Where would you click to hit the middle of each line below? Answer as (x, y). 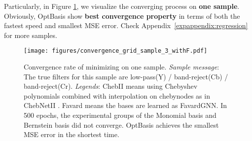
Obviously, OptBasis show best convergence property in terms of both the (122, 16)
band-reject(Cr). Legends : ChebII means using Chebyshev (111, 86)
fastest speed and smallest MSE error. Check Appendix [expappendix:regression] (126, 25)
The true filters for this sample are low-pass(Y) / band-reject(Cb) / (126, 76)
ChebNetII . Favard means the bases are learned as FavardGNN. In (125, 105)
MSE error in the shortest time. (72, 134)
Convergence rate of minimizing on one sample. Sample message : (122, 67)
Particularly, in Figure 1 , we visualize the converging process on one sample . (122, 6)
